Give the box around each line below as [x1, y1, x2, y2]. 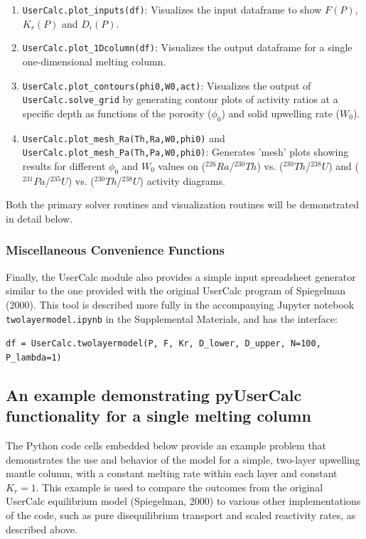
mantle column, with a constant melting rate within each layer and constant [6, 466, 338, 481]
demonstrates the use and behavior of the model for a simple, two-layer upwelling [6, 452, 360, 466]
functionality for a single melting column [6, 405, 311, 427]
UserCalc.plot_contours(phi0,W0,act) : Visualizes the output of [22, 78, 311, 92]
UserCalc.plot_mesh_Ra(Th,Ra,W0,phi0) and [22, 130, 225, 145]
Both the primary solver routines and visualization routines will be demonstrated [6, 197, 360, 212]
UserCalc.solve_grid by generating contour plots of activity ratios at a [22, 92, 338, 107]
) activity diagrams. [139, 173, 225, 188]
